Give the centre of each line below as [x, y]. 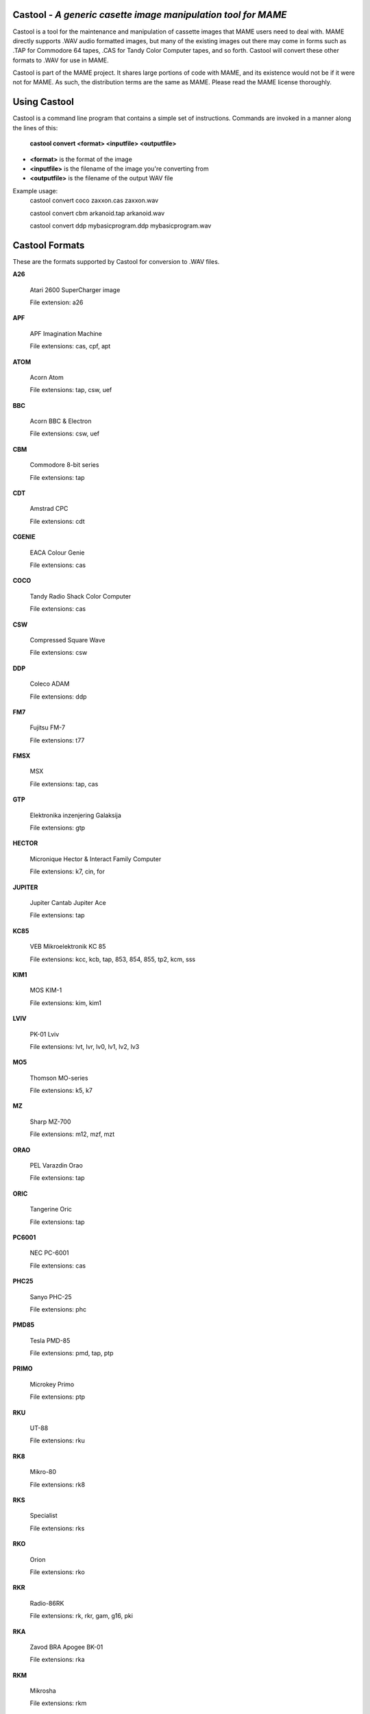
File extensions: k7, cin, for [67, 871]
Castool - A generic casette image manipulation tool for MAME [150, 15]
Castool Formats [49, 245]
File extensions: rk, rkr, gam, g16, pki [82, 1616]
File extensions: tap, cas [64, 784]
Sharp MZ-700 [50, 1122]
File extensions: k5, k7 [61, 1091]
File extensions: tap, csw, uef [71, 390]
